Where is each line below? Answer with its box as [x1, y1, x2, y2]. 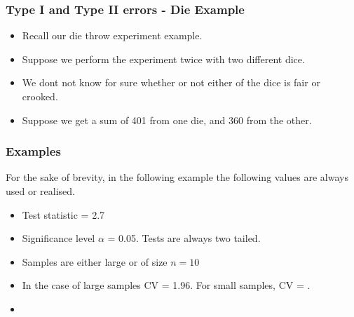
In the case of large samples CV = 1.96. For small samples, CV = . [22, 278, 311, 292]
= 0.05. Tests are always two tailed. [107, 231, 261, 245]
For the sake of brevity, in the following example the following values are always [6, 170, 348, 184]
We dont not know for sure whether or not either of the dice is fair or [22, 75, 320, 90]
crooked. [22, 89, 58, 103]
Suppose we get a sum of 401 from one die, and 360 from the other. [22, 112, 312, 127]
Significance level [22, 231, 95, 245]
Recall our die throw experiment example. [22, 28, 203, 43]
